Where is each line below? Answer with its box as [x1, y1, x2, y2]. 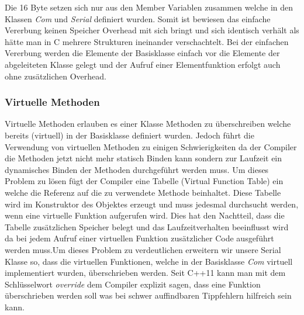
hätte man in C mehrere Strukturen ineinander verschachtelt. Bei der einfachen [5, 35, 289, 47]
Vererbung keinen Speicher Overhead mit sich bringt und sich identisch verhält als [5, 24, 299, 36]
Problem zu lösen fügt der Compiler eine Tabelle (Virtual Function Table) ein [5, 175, 284, 187]
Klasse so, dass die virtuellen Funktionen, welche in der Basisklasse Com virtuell [5, 255, 293, 267]
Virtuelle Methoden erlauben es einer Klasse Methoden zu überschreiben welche [5, 117, 291, 130]
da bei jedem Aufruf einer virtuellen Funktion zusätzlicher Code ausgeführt [5, 232, 274, 244]
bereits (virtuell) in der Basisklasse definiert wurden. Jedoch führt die [5, 129, 254, 141]
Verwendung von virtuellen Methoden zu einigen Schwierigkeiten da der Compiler [5, 140, 297, 153]
